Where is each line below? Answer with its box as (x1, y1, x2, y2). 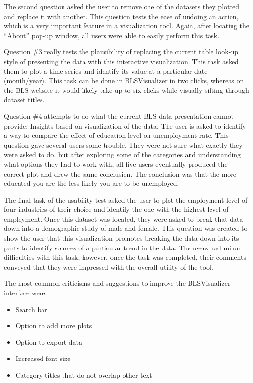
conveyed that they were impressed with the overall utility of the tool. (4, 261, 213, 271)
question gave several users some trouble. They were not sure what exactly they (4, 139, 243, 150)
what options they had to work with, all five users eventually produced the (4, 158, 228, 169)
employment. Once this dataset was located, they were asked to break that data (4, 213, 243, 224)
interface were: (4, 288, 47, 298)
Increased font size (15, 353, 71, 363)
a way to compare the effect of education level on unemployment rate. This (4, 130, 229, 140)
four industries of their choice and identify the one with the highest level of (4, 204, 229, 214)
